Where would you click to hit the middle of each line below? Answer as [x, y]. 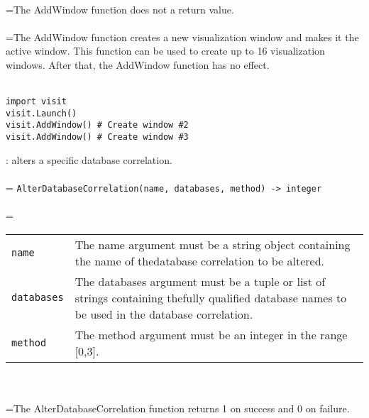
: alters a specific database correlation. [89, 159]
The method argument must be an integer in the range [211, 334]
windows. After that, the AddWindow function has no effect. [138, 64]
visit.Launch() [42, 113]
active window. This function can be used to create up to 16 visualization [165, 51]
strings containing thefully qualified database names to [211, 297]
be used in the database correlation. [164, 314]
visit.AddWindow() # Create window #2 [97, 125]
